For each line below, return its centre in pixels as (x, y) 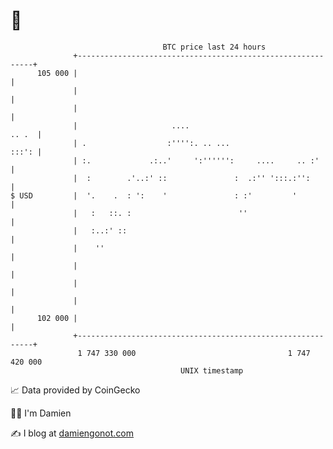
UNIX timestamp (212, 370)
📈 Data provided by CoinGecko (75, 390)
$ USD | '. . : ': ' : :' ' (154, 195)
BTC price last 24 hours (214, 47)
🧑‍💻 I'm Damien (41, 413)
